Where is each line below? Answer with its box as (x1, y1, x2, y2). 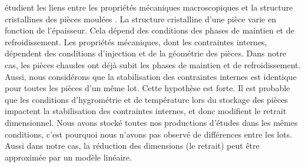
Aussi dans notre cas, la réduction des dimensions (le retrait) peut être (5, 139, 260, 152)
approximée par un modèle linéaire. (5, 151, 132, 163)
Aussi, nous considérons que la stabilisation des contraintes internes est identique (5, 70, 297, 82)
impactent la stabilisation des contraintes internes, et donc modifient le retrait (5, 105, 287, 117)
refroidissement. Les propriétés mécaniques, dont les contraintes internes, (5, 35, 267, 48)
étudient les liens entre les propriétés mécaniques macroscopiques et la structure (5, 1, 293, 13)
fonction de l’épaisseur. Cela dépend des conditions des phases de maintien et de (5, 24, 294, 36)
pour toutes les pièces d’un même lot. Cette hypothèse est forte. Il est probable (5, 82, 290, 94)
